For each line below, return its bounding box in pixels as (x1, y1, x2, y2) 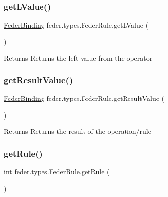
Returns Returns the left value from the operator (4, 53, 153, 63)
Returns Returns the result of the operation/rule (4, 126, 151, 136)
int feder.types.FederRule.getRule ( (4, 166, 110, 177)
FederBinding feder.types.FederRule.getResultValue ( (4, 93, 165, 103)
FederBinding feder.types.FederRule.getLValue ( (4, 20, 149, 30)
